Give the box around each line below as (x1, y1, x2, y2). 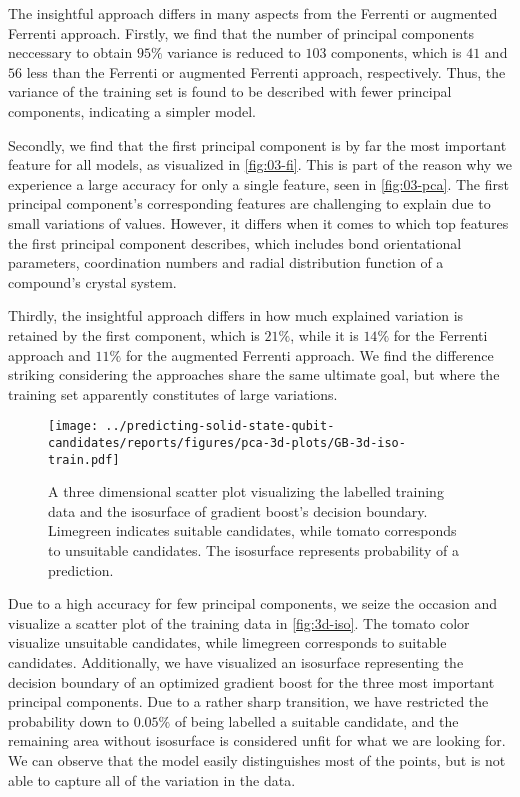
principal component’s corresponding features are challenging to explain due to (8, 193, 491, 214)
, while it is (290, 324, 359, 345)
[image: (48, 419, 99, 434)
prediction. (48, 559, 114, 580)
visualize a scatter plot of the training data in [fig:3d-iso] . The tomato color (8, 612, 470, 633)
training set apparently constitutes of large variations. (8, 383, 338, 404)
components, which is (331, 42, 462, 63)
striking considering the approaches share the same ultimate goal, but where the (8, 364, 500, 385)
